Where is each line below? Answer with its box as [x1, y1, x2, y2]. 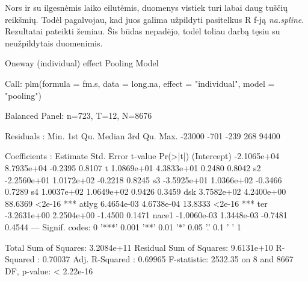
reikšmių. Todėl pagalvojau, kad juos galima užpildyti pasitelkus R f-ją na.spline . [5, 13, 304, 25]
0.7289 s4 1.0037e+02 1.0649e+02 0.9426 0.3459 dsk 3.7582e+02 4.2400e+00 [5, 185, 286, 198]
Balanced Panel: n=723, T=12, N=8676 [5, 109, 152, 122]
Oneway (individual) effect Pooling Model [5, 57, 159, 69]
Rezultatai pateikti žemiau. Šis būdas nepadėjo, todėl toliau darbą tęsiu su [5, 25, 280, 37]
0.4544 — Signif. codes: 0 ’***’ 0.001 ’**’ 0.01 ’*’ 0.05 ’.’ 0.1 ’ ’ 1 [5, 220, 241, 233]
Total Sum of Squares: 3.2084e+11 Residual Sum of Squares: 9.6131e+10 [5, 241, 273, 253]
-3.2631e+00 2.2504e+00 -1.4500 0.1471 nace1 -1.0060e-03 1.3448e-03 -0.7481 [5, 209, 288, 221]
